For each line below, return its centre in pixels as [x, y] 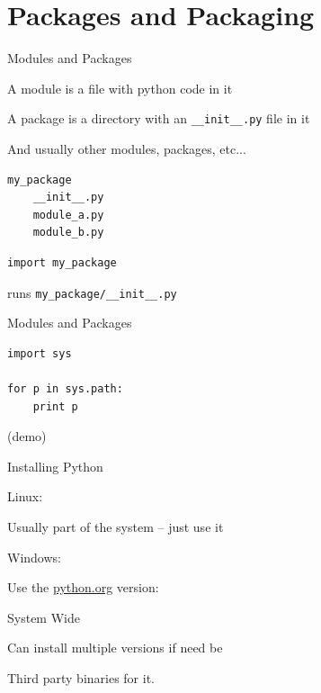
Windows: [34, 557]
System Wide [44, 617]
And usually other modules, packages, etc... [127, 148]
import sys [40, 353]
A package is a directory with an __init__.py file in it [159, 118]
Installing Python [55, 466]
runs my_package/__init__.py [92, 292]
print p [55, 406]
